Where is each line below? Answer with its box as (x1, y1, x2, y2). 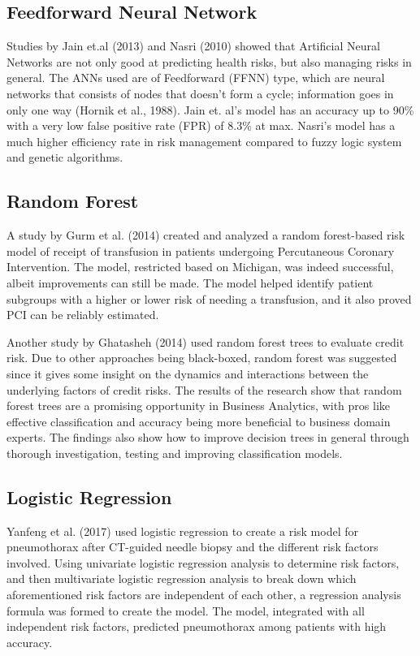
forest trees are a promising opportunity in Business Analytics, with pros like (6, 397, 390, 414)
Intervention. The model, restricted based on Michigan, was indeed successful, (6, 258, 394, 275)
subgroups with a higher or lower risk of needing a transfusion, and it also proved (6, 290, 412, 307)
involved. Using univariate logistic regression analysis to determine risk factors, (6, 554, 400, 571)
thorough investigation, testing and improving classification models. (6, 444, 343, 461)
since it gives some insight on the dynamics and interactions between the (6, 365, 369, 382)
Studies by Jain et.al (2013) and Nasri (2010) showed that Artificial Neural (6, 37, 380, 54)
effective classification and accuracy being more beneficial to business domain (6, 412, 391, 429)
